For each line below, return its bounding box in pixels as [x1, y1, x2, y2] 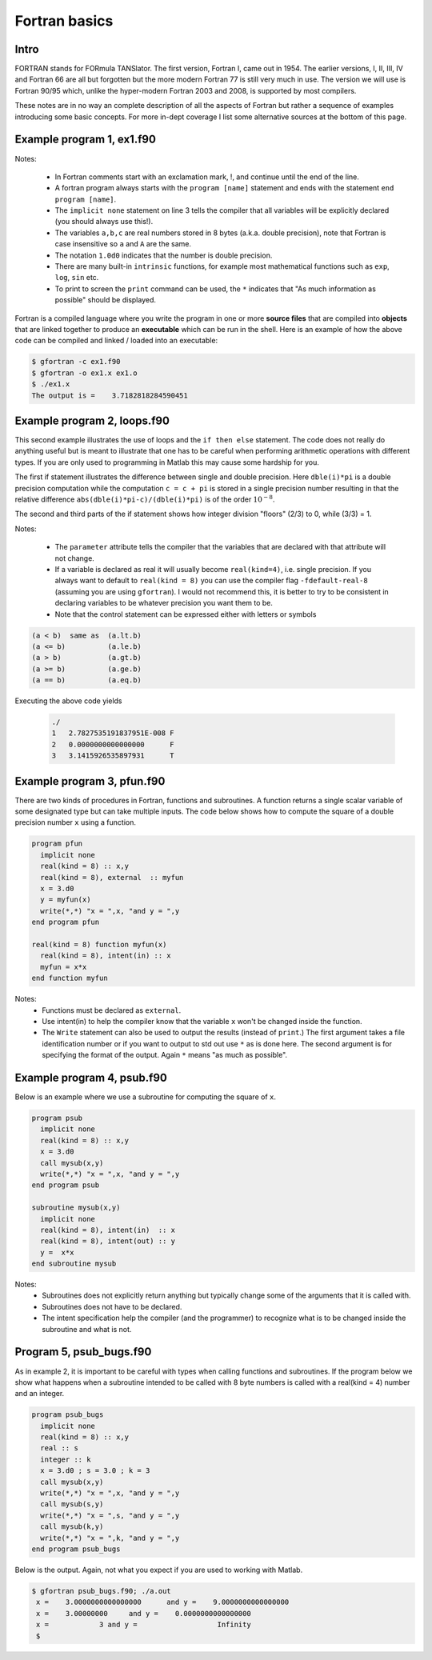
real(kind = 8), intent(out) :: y [40, 1237, 176, 1246]
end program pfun [31, 918, 100, 927]
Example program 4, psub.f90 [14, 1070, 167, 1084]
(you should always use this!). [54, 217, 154, 226]
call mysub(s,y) [40, 1500, 104, 1509]
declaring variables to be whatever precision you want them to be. [54, 598, 274, 608]
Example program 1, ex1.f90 [14, 133, 156, 146]
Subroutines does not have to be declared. [42, 1302, 182, 1311]
